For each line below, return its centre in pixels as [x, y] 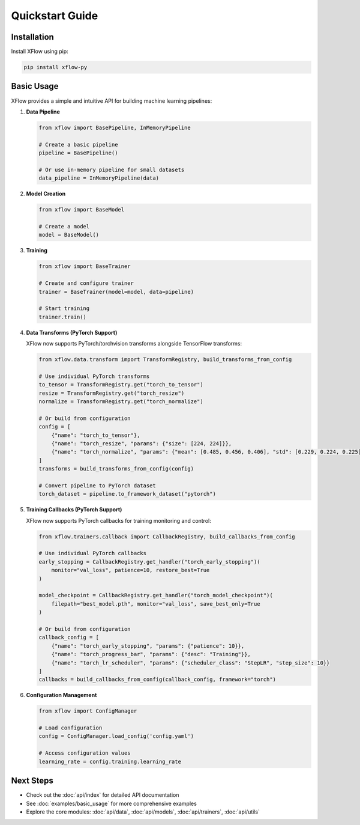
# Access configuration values [85, 753]
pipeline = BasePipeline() [78, 153]
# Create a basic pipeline [78, 145]
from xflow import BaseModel [82, 210]
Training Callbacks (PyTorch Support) [74, 510]
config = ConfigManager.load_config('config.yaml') [116, 736]
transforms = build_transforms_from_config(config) [116, 469]
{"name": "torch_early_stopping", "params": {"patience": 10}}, [148, 646]
